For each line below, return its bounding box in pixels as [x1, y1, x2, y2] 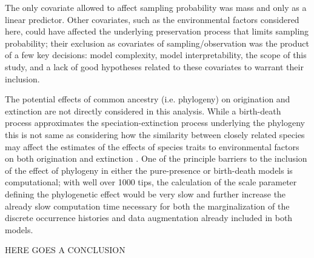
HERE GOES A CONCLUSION [5, 243, 125, 256]
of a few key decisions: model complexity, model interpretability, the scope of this [5, 48, 307, 61]
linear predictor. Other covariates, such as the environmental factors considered [5, 13, 299, 25]
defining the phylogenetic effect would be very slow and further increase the [5, 187, 286, 200]
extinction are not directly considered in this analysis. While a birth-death [5, 104, 281, 117]
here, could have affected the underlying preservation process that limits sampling [5, 25, 309, 38]
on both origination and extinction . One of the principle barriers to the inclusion [5, 152, 307, 165]
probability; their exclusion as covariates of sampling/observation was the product [5, 36, 309, 49]
